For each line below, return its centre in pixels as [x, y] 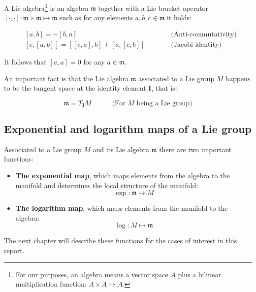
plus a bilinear [199, 274]
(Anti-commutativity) [204, 34]
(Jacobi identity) [196, 45]
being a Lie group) [164, 103]
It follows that [25, 61]
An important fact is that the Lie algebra [66, 78]
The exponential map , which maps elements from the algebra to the [123, 176]
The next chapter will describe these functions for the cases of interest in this [121, 241]
